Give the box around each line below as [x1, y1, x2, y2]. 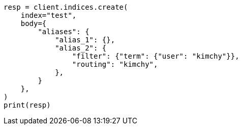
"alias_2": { [55, 44, 107, 52]
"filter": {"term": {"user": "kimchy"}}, [72, 52, 239, 60]
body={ [20, 19, 47, 28]
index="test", [20, 11, 77, 19]
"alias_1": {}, [55, 36, 115, 44]
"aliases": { [38, 28, 89, 36]
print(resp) [4, 101, 51, 109]
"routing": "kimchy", [72, 60, 158, 68]
